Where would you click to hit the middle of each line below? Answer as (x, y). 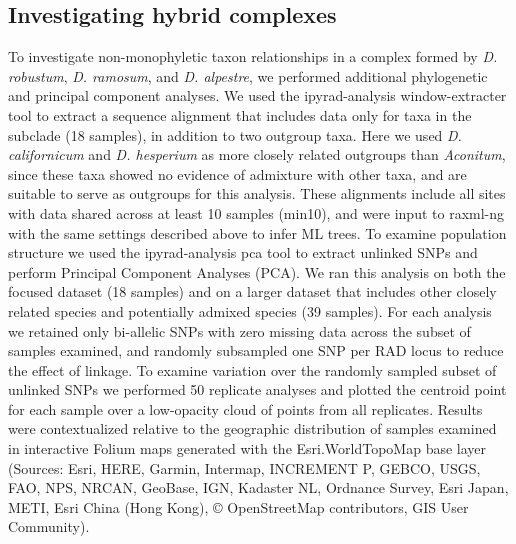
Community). (49, 526)
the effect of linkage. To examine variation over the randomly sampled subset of (252, 369)
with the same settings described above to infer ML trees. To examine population (257, 232)
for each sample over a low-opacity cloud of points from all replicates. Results (245, 408)
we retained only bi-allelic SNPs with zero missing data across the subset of (239, 330)
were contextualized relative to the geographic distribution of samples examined (252, 428)
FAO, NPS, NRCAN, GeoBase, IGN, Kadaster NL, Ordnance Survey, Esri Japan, (258, 487)
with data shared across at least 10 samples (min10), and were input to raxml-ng (256, 212)
